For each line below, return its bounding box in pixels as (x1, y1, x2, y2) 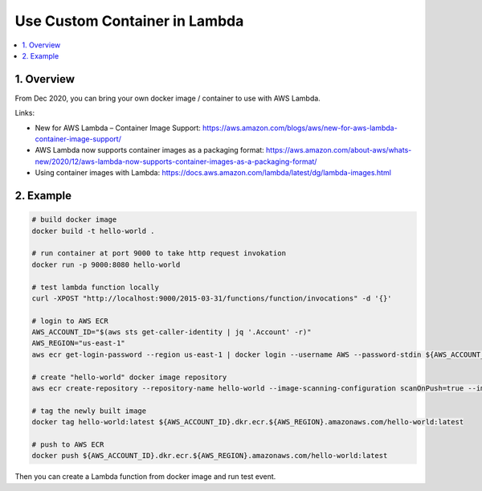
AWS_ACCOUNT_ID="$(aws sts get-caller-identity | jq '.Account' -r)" (31, 328, 312, 337)
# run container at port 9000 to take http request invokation (31, 249, 287, 258)
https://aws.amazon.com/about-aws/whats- (265, 145, 412, 155)
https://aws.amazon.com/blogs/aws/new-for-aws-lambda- (202, 123, 398, 133)
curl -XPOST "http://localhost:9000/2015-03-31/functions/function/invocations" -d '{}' (31, 293, 393, 303)
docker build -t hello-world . (31, 226, 156, 235)
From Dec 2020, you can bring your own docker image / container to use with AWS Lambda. (14, 93, 321, 103)
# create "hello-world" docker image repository (31, 372, 227, 382)
